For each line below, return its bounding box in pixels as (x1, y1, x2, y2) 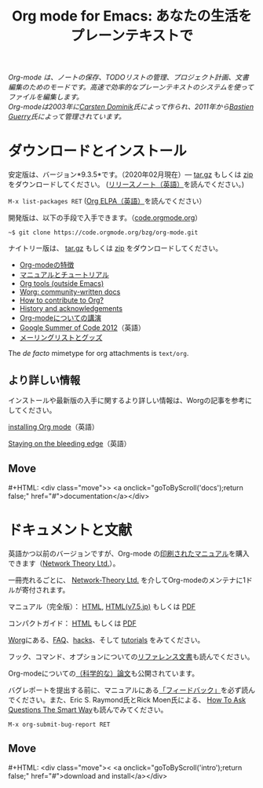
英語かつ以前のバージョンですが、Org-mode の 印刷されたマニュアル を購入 (8, 548, 250, 558)
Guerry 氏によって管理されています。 (8, 112, 126, 122)
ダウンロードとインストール (8, 142, 187, 160)
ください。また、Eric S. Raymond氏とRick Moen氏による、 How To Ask (14, 695, 247, 704)
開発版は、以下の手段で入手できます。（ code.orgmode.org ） (8, 213, 203, 222)
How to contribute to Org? (19, 295, 104, 305)
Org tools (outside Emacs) (19, 279, 104, 288)
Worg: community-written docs (19, 288, 121, 297)
